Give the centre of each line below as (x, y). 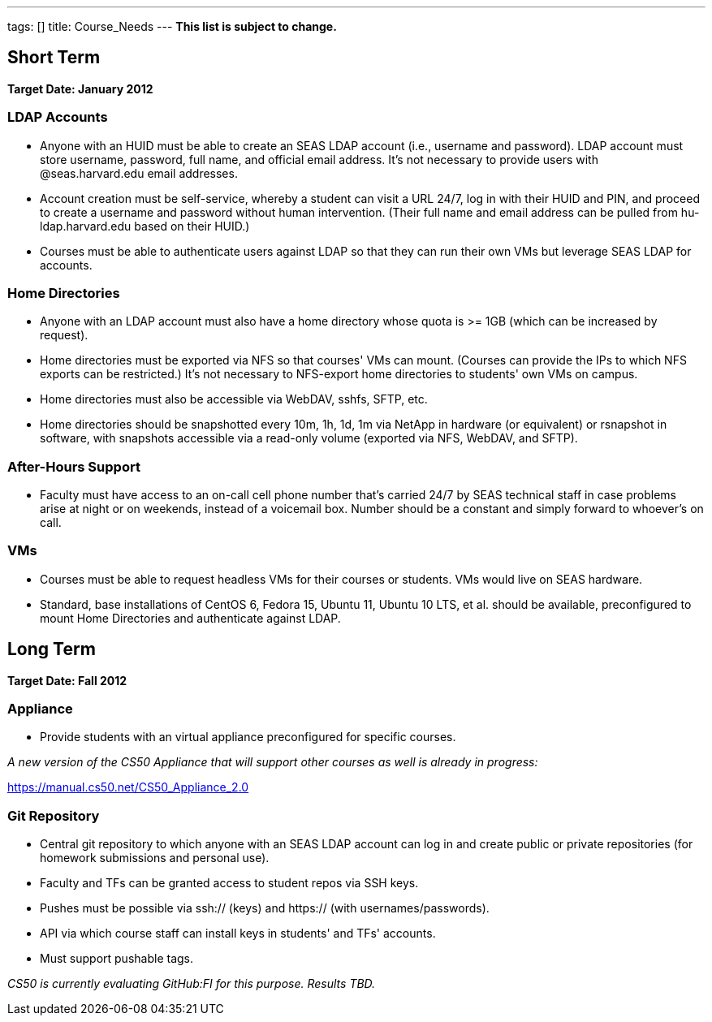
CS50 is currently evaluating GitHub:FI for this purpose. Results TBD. (192, 984)
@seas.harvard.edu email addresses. (139, 173)
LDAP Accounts (58, 117)
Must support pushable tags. (117, 959)
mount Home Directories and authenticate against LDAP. (190, 618)
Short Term (54, 58)
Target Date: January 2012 (80, 88)
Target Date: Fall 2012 (67, 680)
